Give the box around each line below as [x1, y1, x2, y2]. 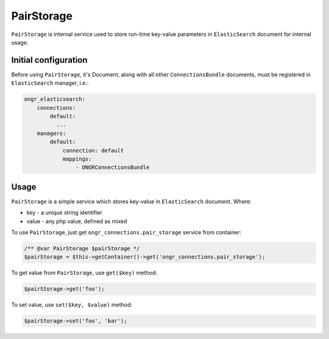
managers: [37, 130, 66, 137]
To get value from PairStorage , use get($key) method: [11, 269, 158, 277]
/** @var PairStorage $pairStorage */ [24, 245, 140, 252]
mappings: [62, 155, 92, 162]
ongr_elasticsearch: [24, 96, 85, 103]
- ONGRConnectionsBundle [75, 164, 150, 171]
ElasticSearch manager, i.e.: [11, 79, 89, 87]
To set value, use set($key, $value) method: [11, 301, 133, 309]
